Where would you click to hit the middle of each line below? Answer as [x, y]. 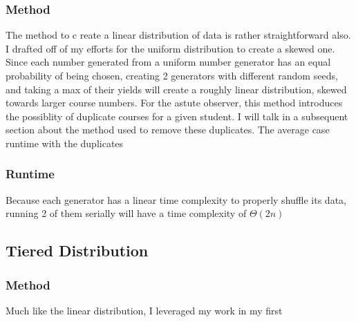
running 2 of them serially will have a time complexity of [126, 213]
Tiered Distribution [77, 250]
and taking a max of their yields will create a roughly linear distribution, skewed [176, 89]
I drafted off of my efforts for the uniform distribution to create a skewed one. [170, 48]
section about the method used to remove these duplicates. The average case [168, 130]
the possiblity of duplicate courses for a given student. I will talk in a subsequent [177, 116]
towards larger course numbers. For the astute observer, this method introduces [174, 103]
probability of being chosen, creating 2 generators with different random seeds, [172, 75]
